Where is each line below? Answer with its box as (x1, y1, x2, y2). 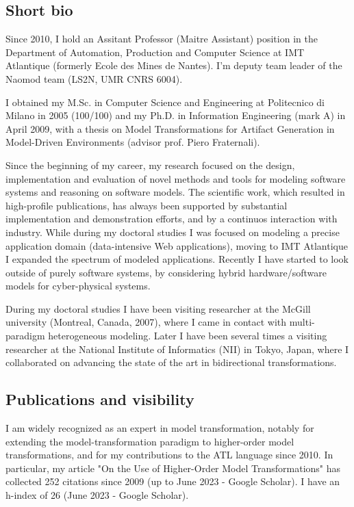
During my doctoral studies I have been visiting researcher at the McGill (5, 301, 311, 315)
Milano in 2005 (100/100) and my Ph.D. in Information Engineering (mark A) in (5, 108, 346, 122)
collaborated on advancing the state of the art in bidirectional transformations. (5, 355, 337, 369)
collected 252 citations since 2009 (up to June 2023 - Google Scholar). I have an (5, 474, 340, 489)
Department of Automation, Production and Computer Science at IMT (5, 44, 305, 59)
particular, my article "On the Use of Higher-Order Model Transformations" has (5, 460, 341, 475)
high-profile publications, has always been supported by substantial (5, 198, 288, 212)
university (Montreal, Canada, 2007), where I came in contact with (5, 315, 287, 329)
